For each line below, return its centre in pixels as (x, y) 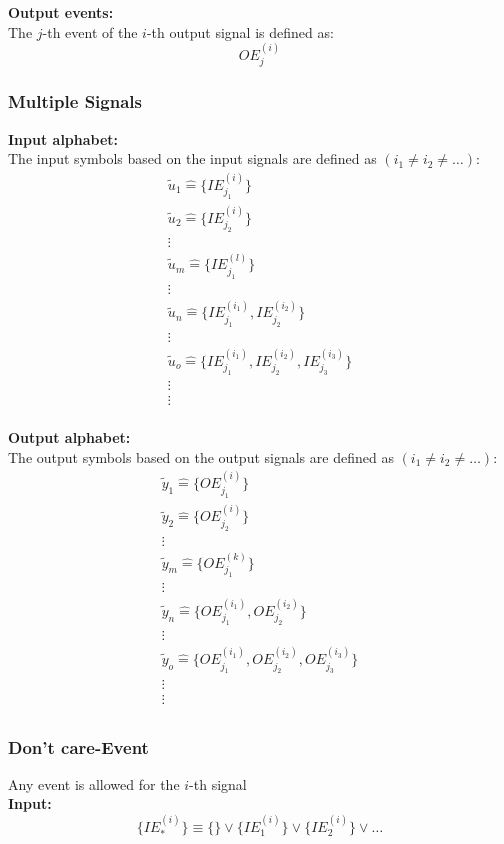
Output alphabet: (69, 437)
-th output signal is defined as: (240, 31)
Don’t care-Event (78, 746)
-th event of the (90, 31)
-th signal (218, 783)
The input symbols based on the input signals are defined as (192, 158)
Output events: (61, 12)
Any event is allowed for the (94, 783)
